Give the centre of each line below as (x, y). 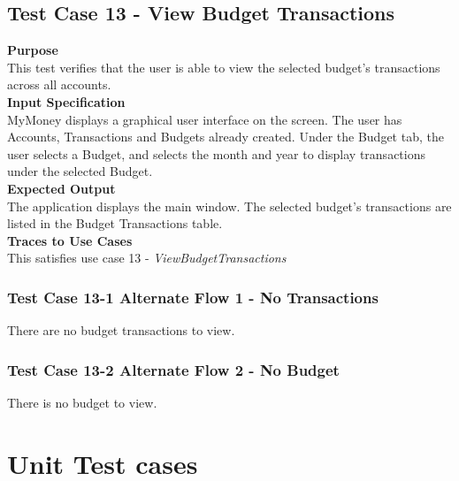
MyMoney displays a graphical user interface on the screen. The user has (205, 119)
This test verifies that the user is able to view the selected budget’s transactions (224, 67)
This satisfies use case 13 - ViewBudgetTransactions (147, 258)
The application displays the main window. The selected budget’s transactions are (229, 206)
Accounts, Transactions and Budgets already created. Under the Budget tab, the (226, 137)
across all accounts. (59, 84)
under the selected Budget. (80, 171)
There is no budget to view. (82, 402)
